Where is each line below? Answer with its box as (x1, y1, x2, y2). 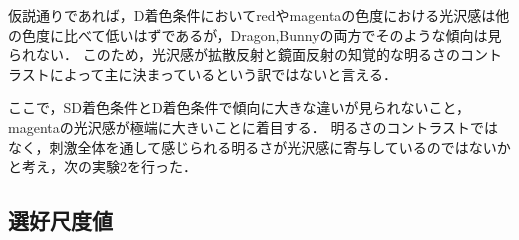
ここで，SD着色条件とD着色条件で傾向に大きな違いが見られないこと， (8, 97, 471, 118)
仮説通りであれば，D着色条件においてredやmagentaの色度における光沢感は (8, 5, 496, 25)
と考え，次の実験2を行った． (8, 156, 197, 177)
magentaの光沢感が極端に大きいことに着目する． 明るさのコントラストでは (8, 116, 499, 137)
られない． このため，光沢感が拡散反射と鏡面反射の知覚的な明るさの (8, 44, 460, 65)
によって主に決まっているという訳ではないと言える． (49, 63, 397, 84)
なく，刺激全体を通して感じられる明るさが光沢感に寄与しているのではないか (8, 136, 511, 157)
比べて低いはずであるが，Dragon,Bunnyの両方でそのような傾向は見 (63, 24, 502, 45)
